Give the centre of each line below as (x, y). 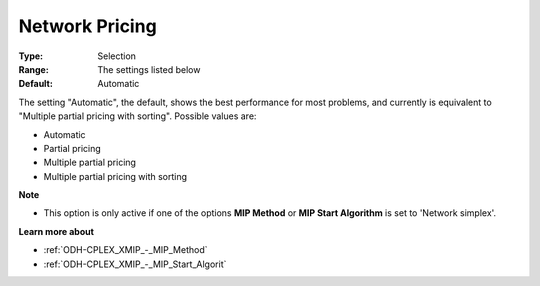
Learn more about (56, 231)
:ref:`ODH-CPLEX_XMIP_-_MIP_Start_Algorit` (135, 264)
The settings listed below (149, 69)
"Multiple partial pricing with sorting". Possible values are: (137, 116)
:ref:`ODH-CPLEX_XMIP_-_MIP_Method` (125, 250)
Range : (33, 69)
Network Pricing (87, 26)
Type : (31, 56)
